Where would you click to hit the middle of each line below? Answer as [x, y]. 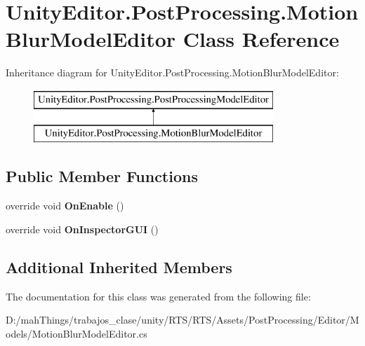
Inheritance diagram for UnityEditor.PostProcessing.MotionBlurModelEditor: [172, 72]
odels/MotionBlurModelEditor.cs [77, 333]
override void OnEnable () [65, 206]
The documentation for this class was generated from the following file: [158, 296]
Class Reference [261, 39]
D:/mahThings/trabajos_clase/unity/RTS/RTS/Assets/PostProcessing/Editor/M [182, 320]
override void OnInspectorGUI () [82, 229]
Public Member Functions [102, 176]
